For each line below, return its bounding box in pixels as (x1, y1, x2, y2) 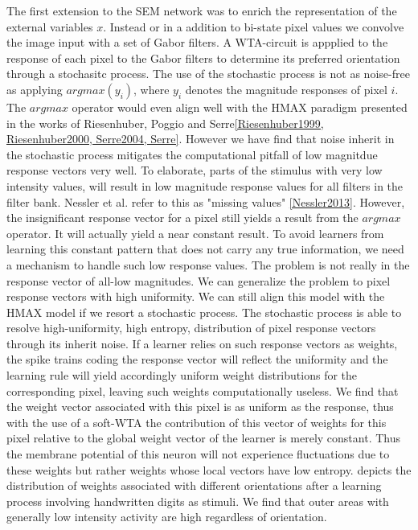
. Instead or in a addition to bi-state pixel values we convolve (103, 18, 404, 35)
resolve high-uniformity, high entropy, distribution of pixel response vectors (6, 319, 376, 336)
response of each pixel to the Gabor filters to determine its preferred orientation (6, 49, 400, 66)
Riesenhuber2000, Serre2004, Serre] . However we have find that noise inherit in (6, 130, 395, 147)
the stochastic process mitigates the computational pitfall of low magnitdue (6, 146, 378, 162)
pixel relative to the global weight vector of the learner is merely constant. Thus (6, 429, 400, 446)
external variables (6, 18, 93, 35)
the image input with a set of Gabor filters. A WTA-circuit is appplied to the (6, 34, 388, 51)
